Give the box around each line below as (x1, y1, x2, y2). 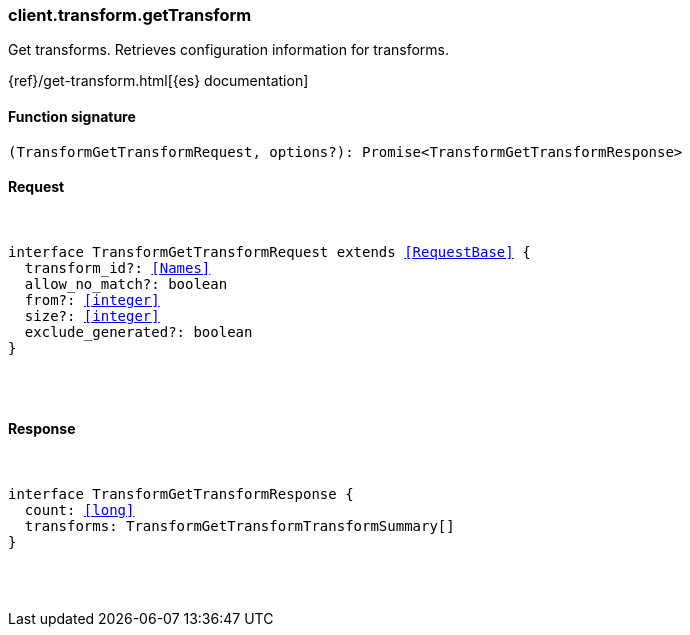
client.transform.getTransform (8, 5, 252, 25)
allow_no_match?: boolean (24, 275, 228, 292)
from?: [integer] (24, 291, 160, 308)
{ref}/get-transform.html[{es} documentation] (8, 72, 309, 90)
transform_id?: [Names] (24, 259, 211, 276)
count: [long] (24, 502, 135, 519)
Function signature (8, 107, 136, 125)
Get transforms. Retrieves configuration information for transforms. (8, 41, 450, 59)
